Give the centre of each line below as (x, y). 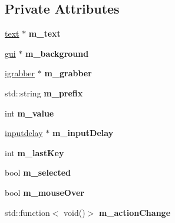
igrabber (20, 73)
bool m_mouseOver (45, 192)
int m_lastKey (34, 152)
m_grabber (68, 73)
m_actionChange (135, 212)
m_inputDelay (83, 133)
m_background (57, 53)
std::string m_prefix (44, 93)
